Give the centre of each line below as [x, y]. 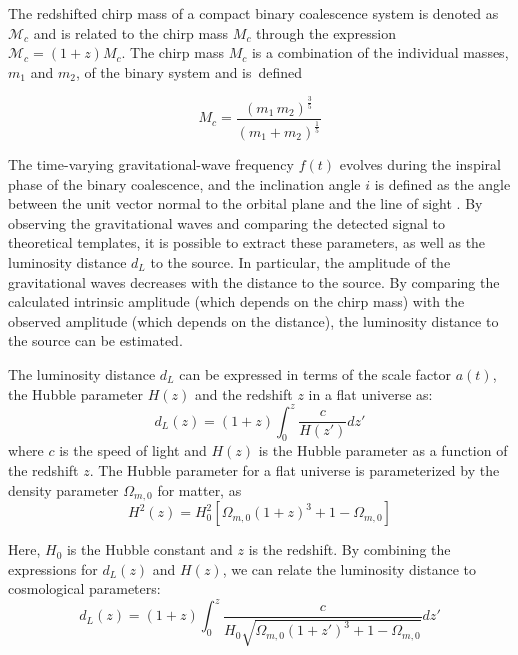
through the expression [326, 32]
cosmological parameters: [84, 588]
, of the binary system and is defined [189, 71]
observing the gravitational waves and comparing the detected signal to [227, 222]
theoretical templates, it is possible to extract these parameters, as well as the [247, 242]
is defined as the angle [442, 183]
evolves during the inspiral [420, 164]
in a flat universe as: [370, 393]
